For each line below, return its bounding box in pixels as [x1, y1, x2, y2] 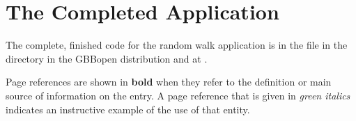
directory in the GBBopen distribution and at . [6, 51, 208, 65]
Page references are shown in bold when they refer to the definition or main [6, 74, 332, 89]
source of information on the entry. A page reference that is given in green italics [6, 88, 350, 102]
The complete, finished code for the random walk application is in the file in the [6, 38, 348, 52]
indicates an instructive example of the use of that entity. [6, 102, 250, 116]
